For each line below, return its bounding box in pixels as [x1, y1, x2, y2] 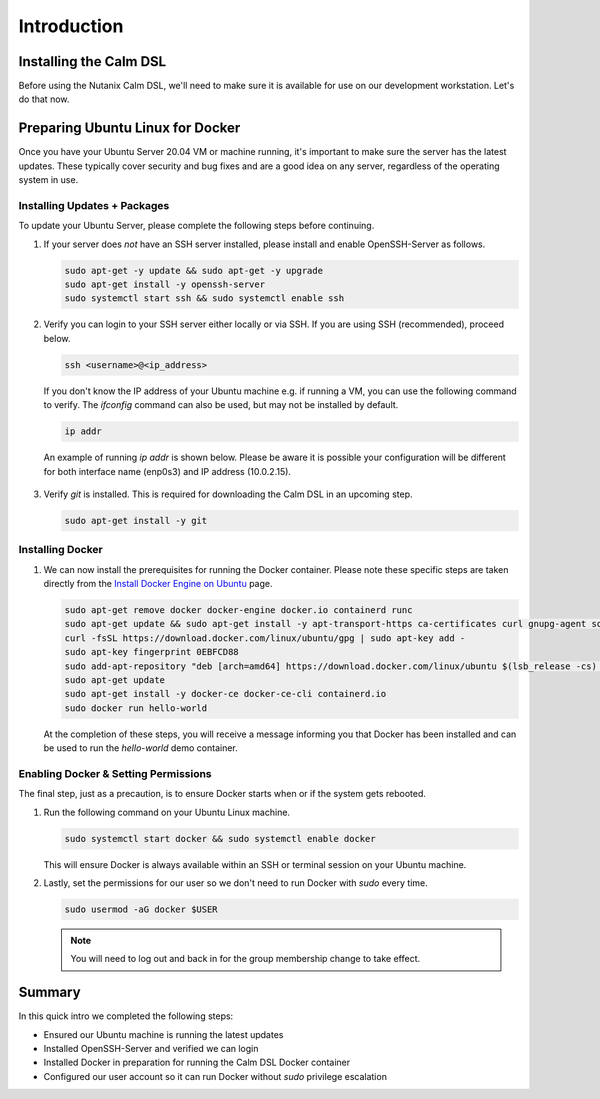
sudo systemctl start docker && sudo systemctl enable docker [64, 833, 376, 844]
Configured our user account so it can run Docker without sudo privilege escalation [43, 1070, 387, 1082]
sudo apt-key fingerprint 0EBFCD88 [64, 646, 239, 658]
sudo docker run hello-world [64, 702, 208, 714]
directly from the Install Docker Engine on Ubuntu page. [43, 578, 273, 590]
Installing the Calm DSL [18, 53, 167, 70]
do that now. [18, 93, 70, 105]
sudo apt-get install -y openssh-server [64, 279, 265, 290]
